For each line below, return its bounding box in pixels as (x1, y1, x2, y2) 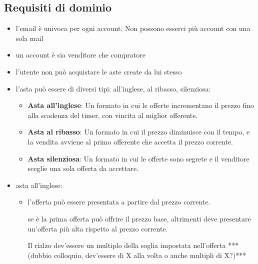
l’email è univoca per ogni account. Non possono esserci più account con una (15, 23, 250, 33)
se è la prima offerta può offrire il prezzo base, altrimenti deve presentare (27, 213, 251, 223)
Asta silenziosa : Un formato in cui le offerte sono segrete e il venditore (27, 153, 249, 163)
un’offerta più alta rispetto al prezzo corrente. (27, 223, 168, 233)
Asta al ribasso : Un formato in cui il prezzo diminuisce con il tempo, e (27, 126, 250, 137)
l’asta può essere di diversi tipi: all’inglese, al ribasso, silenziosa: (15, 83, 211, 93)
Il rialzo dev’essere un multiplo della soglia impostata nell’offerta (27, 240, 226, 250)
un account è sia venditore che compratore (15, 49, 145, 60)
